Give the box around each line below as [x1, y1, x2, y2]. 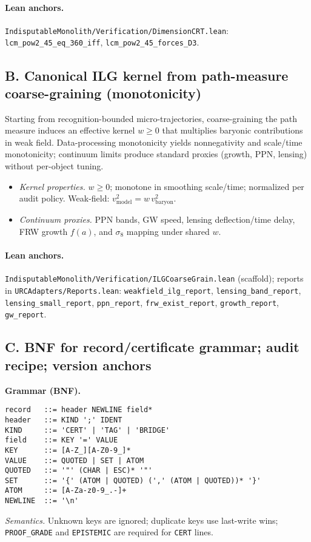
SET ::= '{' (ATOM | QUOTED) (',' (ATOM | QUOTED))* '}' [5, 476, 261, 485]
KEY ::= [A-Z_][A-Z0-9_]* [5, 445, 131, 455]
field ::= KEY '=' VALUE [5, 436, 118, 445]
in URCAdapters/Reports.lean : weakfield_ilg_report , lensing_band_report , [5, 284, 301, 297]
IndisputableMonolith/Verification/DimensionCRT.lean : [5, 24, 229, 36]
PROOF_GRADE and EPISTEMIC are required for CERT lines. [5, 526, 213, 538]
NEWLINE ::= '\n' [5, 496, 79, 506]
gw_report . [5, 308, 47, 320]
